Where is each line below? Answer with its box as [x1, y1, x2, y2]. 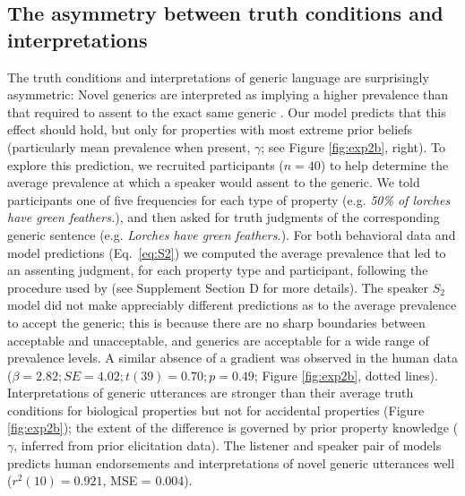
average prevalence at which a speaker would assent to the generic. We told [7, 173, 420, 192]
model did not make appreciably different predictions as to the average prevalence [7, 295, 457, 314]
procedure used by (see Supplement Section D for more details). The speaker [7, 278, 429, 296]
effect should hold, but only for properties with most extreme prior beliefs [7, 120, 413, 139]
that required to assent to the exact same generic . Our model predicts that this [7, 102, 446, 121]
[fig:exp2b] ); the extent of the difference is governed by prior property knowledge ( [7, 418, 459, 437]
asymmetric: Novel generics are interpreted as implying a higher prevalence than [7, 85, 449, 104]
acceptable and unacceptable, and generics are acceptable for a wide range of [7, 330, 429, 349]
